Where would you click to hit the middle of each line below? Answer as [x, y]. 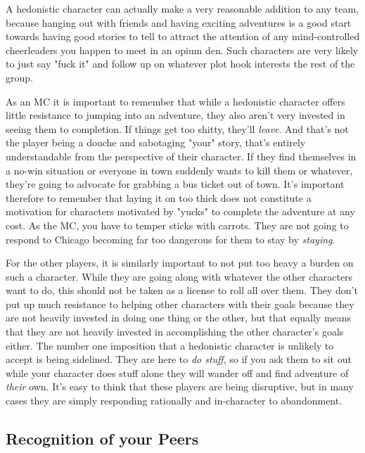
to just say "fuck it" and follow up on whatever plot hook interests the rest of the [180, 64]
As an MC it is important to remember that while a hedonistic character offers [175, 101]
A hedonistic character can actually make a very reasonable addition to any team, [182, 8]
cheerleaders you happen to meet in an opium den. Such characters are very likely [182, 50]
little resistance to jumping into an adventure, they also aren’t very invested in [175, 115]
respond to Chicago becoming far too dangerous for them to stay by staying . [171, 239]
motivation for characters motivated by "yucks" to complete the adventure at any [180, 211]
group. [19, 77]
